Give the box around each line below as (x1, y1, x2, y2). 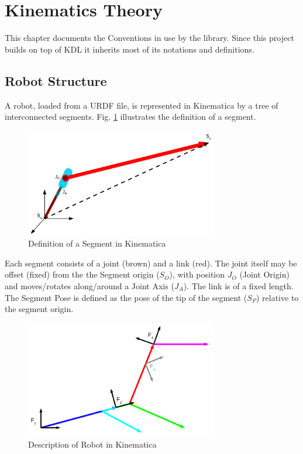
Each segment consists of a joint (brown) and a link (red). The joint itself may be (5, 257, 297, 269)
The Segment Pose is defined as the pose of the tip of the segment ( (5, 291, 247, 303)
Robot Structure (5, 71, 107, 89)
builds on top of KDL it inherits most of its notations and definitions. (5, 43, 254, 55)
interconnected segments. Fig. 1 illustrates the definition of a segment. (5, 110, 256, 123)
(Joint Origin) (239, 268, 290, 280)
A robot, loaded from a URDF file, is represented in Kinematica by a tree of (5, 99, 278, 111)
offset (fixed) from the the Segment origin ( (5, 268, 160, 280)
